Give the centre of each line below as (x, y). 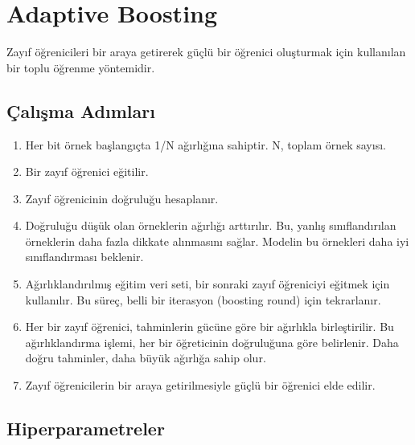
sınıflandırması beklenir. (84, 257)
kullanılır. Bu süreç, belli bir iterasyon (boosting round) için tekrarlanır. (203, 299)
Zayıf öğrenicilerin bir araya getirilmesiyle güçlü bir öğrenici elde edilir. (200, 385)
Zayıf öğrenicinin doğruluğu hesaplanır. (122, 198)
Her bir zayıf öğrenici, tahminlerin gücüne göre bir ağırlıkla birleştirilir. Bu (210, 327)
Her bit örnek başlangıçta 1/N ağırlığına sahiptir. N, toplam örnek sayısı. (205, 144)
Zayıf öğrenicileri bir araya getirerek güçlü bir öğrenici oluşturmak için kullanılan (206, 52)
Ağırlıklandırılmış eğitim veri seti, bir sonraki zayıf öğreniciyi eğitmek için (207, 284)
